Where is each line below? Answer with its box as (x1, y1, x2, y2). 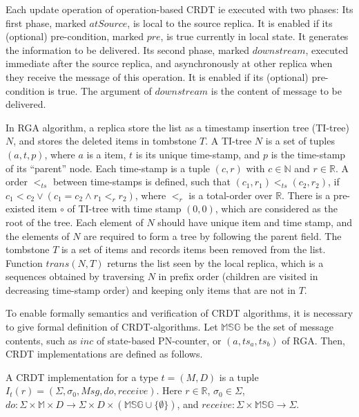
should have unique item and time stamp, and (157, 214, 353, 229)
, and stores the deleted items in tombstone (13, 133, 197, 148)
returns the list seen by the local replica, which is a (107, 255, 324, 270)
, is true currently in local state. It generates (160, 29, 349, 44)
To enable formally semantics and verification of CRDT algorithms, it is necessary (6, 306, 353, 320)
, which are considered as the (215, 201, 338, 216)
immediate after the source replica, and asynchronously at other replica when (6, 56, 333, 71)
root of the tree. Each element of (6, 214, 144, 229)
